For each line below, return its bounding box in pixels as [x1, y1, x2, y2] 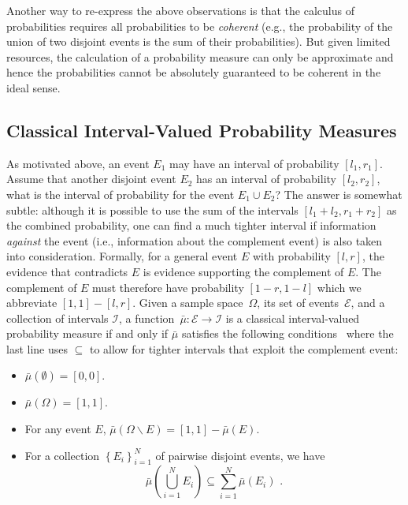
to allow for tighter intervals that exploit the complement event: [89, 340, 399, 357]
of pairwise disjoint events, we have [155, 447, 325, 463]
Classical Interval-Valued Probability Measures [6, 118, 397, 142]
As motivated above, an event [6, 155, 150, 171]
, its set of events [257, 294, 339, 311]
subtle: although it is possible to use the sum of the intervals [6, 201, 299, 218]
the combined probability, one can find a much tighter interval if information [6, 217, 376, 234]
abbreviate [6, 294, 57, 311]
